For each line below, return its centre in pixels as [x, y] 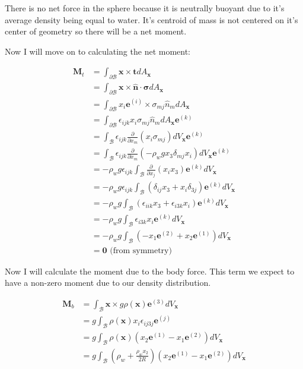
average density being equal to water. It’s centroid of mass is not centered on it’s [151, 19]
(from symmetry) [141, 250]
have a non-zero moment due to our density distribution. [108, 283]
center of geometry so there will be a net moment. [96, 31]
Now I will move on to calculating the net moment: [98, 51]
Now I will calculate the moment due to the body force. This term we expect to [150, 271]
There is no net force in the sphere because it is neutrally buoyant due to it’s [145, 8]
